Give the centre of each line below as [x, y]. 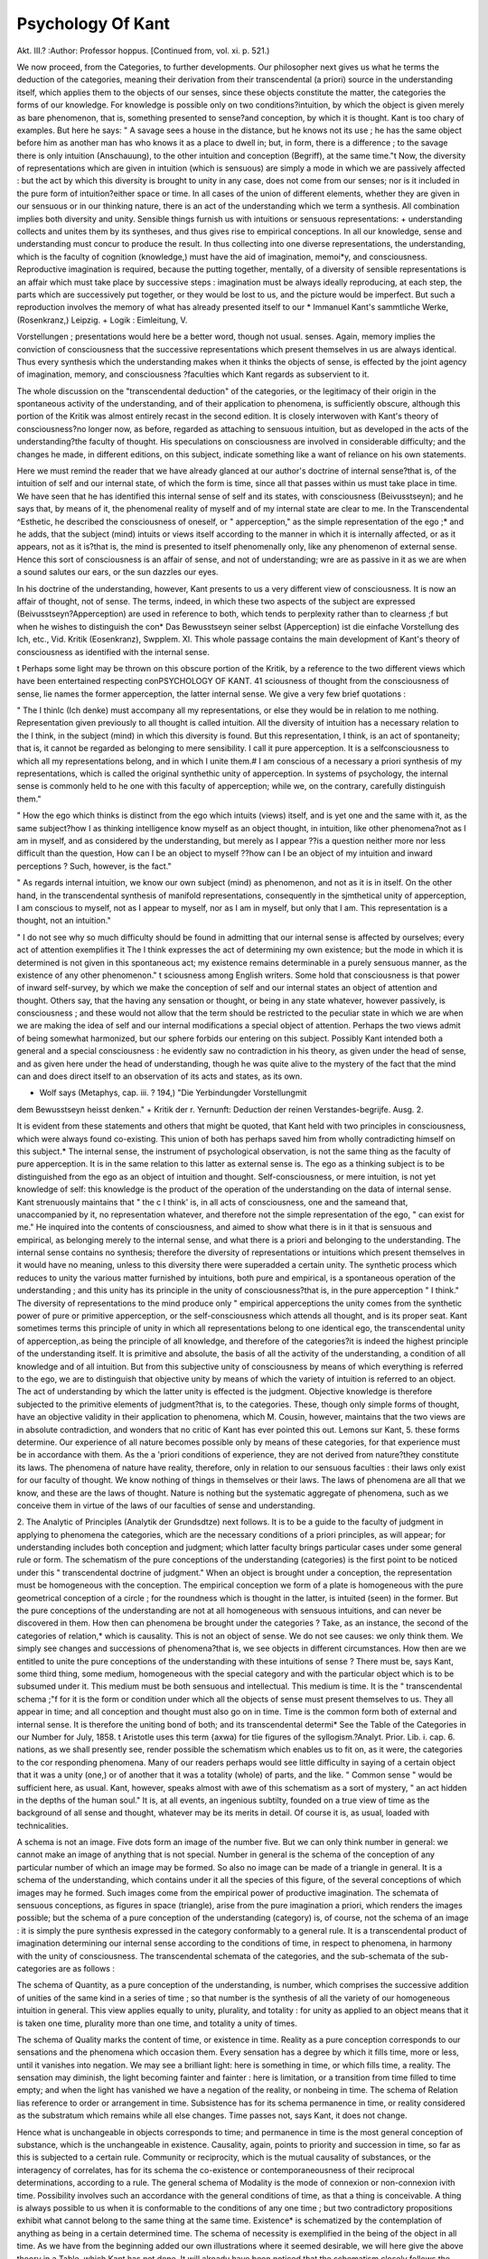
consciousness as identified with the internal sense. [113, 651]
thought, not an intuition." [64, 921]
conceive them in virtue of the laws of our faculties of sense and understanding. [166, 1505]
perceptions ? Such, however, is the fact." [94, 866]
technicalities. [42, 1825]
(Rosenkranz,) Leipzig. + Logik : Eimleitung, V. [102, 320]
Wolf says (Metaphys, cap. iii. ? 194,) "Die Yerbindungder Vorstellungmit [173, 1092]
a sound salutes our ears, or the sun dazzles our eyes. [117, 572]
